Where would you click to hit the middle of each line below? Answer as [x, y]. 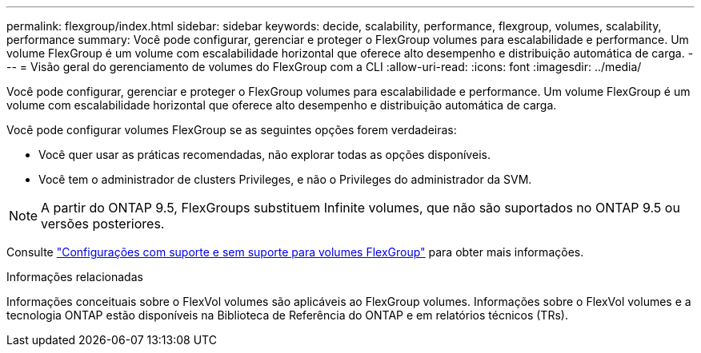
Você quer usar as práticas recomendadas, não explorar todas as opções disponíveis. [264, 155]
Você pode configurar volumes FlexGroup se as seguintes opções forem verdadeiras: [232, 130]
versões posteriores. [103, 224]
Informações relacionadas [75, 277]
